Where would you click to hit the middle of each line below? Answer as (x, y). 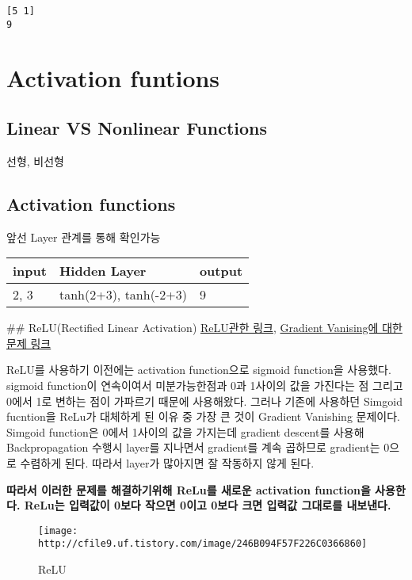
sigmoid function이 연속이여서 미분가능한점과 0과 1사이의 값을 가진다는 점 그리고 (205, 385)
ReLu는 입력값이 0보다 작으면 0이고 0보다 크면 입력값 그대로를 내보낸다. (208, 505)
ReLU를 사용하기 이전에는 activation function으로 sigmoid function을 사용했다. (199, 370)
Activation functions (91, 203)
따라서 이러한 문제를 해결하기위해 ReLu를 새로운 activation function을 (189, 489)
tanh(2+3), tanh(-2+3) (123, 295)
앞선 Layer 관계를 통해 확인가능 (84, 237)
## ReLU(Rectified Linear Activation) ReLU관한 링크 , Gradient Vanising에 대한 (204, 328)
